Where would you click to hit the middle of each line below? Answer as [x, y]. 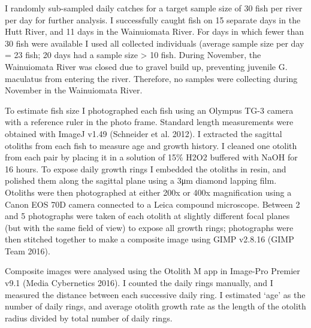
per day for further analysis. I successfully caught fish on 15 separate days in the [153, 19]
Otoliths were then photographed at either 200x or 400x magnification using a [148, 192]
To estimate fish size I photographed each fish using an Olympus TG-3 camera [149, 110]
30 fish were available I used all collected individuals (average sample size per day [155, 43]
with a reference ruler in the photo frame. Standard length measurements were [149, 122]
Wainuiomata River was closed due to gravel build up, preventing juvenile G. [146, 66]
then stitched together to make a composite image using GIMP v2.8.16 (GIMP [150, 239]
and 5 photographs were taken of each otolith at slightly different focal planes [147, 216]
